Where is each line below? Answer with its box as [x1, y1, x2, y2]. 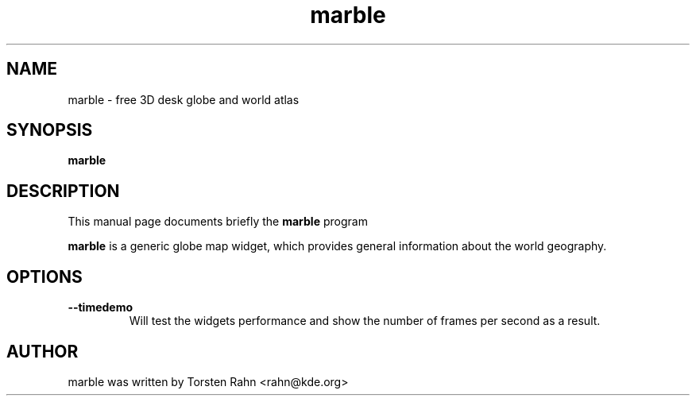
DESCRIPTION [6, 180, 120, 201]
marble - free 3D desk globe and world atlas [68, 92, 300, 106]
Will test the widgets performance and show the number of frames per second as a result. [129, 314, 601, 328]
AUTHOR [6, 341, 79, 361]
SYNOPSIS [6, 120, 93, 141]
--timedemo [68, 300, 133, 315]
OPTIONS [6, 266, 83, 287]
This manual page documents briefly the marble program [68, 215, 368, 229]
